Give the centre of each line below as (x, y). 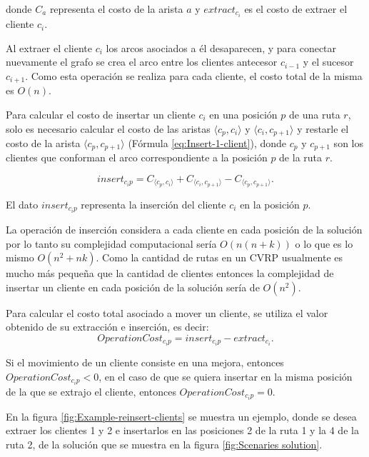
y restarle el (323, 128)
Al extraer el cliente (49, 47)
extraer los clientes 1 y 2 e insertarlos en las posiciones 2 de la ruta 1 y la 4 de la (182, 430)
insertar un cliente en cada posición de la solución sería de (133, 287)
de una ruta (315, 114)
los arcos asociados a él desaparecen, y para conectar (221, 47)
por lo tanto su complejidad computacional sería (111, 243)
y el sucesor (328, 62)
